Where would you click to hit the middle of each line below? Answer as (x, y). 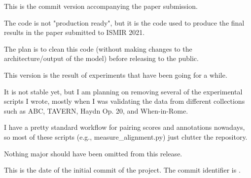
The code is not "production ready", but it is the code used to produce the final (124, 22)
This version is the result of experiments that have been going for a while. (116, 74)
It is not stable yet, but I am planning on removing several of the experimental (123, 91)
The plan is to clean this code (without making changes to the (98, 48)
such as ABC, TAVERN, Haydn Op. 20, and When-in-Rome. (96, 110)
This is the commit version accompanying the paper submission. (101, 6)
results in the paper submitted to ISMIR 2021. (74, 32)
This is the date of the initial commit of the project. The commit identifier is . (122, 170)
